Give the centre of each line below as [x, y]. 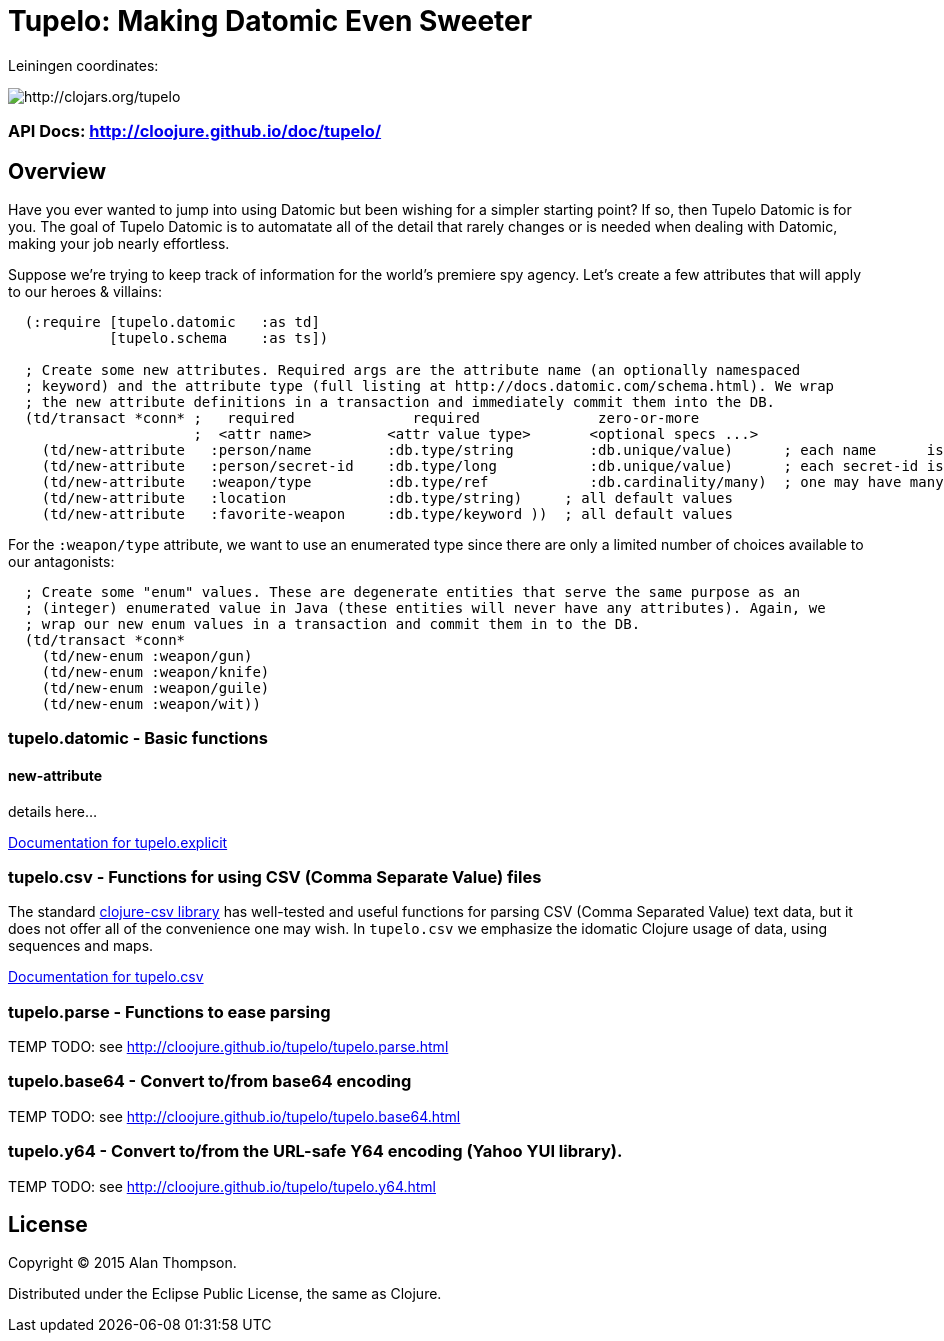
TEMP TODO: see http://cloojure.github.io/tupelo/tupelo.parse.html [228, 1047]
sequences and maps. [81, 946]
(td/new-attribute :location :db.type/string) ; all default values [387, 497]
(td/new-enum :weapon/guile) [155, 687]
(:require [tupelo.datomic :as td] [172, 321]
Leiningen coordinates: [83, 65]
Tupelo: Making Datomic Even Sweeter [270, 21]
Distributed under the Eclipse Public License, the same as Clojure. [225, 1294]
